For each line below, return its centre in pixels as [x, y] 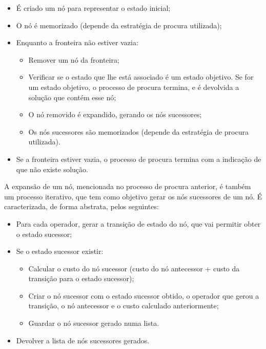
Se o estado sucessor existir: [60, 251]
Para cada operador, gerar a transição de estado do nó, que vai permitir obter [138, 223]
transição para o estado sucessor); [81, 278]
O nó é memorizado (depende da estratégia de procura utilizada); [119, 25]
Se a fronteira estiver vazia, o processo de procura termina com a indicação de [139, 159]
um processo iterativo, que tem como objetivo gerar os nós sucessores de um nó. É [133, 196]
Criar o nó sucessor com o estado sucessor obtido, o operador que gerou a [144, 295]
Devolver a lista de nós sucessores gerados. [83, 340]
